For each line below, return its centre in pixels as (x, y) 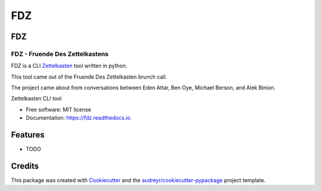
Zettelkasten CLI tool (36, 99)
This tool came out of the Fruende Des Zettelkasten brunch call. (89, 77)
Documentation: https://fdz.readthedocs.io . (79, 118)
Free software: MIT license (59, 109)
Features (28, 135)
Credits (25, 166)
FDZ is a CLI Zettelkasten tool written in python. (69, 66)
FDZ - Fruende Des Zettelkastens (60, 54)
